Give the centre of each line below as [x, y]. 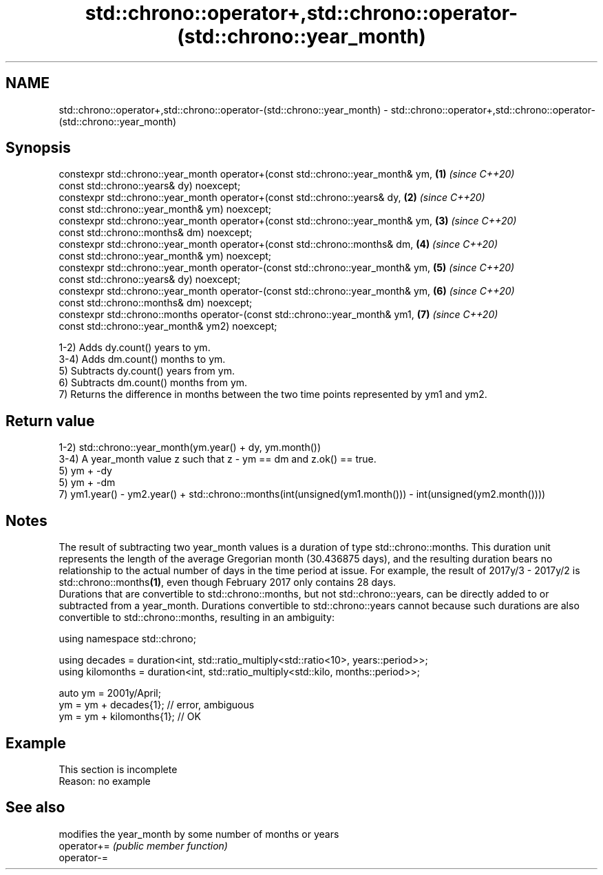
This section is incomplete [118, 769]
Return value [50, 421]
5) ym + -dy [85, 471]
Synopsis [38, 148]
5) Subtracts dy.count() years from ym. [147, 371]
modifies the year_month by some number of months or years [199, 834]
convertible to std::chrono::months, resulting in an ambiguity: [197, 618]
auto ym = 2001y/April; [110, 693]
